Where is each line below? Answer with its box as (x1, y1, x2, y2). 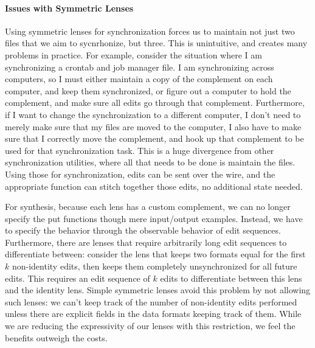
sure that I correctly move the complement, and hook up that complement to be (5, 132, 304, 145)
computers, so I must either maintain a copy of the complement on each (5, 72, 273, 85)
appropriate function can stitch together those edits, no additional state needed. (5, 179, 303, 192)
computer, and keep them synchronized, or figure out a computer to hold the (5, 84, 291, 97)
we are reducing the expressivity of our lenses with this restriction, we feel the (5, 319, 296, 332)
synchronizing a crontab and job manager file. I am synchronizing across (5, 60, 274, 73)
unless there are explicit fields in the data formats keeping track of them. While (5, 307, 302, 320)
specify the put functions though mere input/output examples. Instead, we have (5, 212, 303, 224)
